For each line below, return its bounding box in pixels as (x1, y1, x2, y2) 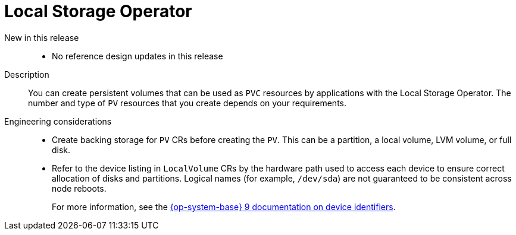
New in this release (4, 32, 79, 43)
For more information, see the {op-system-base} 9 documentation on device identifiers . (52, 201, 396, 212)
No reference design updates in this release (52, 50, 223, 61)
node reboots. (52, 183, 107, 193)
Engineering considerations (4, 116, 112, 126)
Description (4, 69, 49, 80)
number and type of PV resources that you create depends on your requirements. (28, 97, 347, 108)
